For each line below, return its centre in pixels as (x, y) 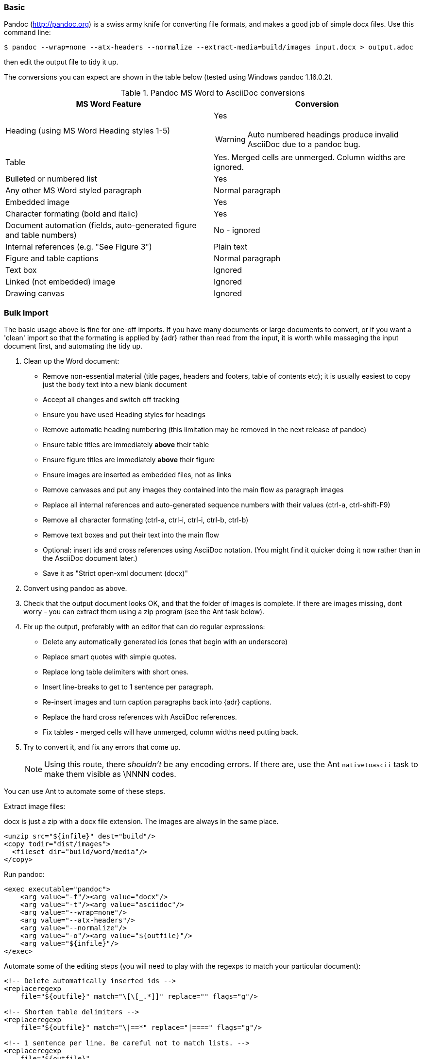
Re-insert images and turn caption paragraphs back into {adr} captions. (157, 702)
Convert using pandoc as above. (75, 588)
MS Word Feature (109, 104)
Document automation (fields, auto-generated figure (101, 226)
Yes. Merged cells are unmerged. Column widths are (310, 158)
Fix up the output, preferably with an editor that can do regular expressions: (144, 627)
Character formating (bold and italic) (72, 214)
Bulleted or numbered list (51, 179)
